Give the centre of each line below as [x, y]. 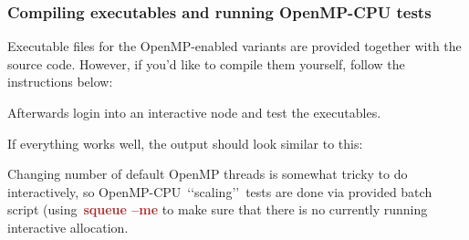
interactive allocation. [68, 227]
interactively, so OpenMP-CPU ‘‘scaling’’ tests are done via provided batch [220, 191]
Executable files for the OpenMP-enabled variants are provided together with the [234, 46]
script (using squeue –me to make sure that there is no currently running [218, 209]
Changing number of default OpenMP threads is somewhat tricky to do [208, 174]
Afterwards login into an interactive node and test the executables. [194, 112]
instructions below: [60, 82]
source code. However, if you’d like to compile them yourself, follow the [206, 63]
